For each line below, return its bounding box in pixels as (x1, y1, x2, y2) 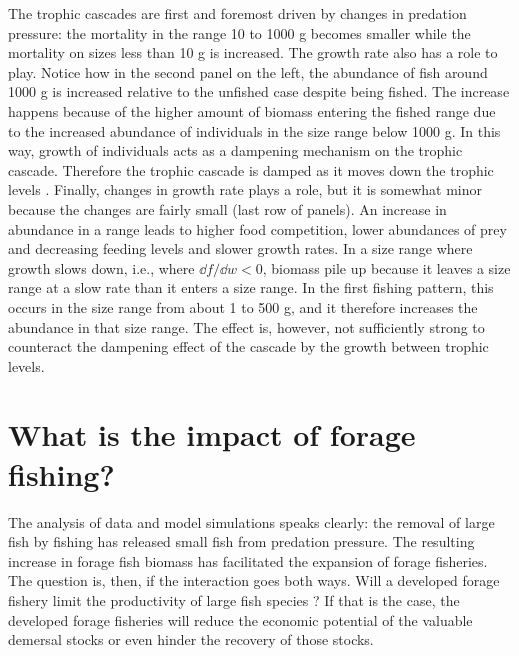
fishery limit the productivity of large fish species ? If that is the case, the (8, 589, 460, 610)
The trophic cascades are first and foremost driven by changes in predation (8, 3, 467, 23)
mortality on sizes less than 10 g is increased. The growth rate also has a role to (8, 42, 498, 63)
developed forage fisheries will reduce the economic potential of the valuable (8, 609, 473, 630)
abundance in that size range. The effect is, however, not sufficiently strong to (8, 316, 485, 337)
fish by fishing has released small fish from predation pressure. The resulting (8, 531, 475, 552)
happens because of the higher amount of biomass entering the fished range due (8, 100, 496, 121)
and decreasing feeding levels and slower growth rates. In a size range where (8, 238, 473, 259)
